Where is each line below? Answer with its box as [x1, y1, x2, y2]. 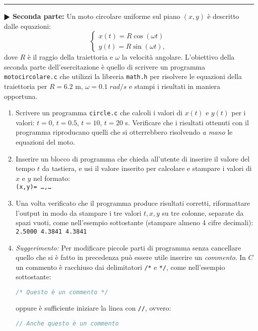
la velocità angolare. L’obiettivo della [122, 52, 235, 62]
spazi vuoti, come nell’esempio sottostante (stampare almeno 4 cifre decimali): [15, 217, 254, 228]
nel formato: [33, 172, 70, 183]
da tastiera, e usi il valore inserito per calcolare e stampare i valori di [42, 163, 252, 173]
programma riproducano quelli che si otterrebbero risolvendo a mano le [15, 127, 233, 137]
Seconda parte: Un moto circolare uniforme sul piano [12, 11, 181, 21]
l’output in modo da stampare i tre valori [15, 207, 141, 218]
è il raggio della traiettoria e [27, 52, 113, 62]
